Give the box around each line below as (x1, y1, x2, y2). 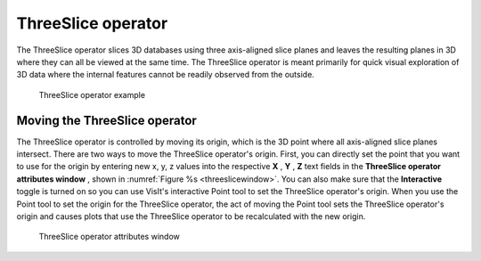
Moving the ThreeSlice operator (16, 112, 198, 128)
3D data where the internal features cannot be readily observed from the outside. (16, 69, 315, 80)
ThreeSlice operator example (38, 89, 146, 100)
